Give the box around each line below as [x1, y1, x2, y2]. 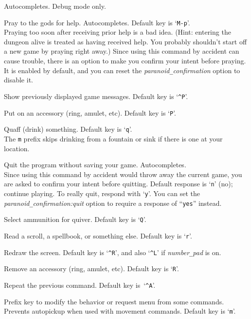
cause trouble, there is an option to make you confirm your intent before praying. [4, 56, 246, 66]
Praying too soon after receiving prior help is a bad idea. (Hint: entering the [4, 27, 231, 37]
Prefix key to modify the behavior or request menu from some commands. [4, 296, 224, 306]
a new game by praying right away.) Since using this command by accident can [4, 46, 239, 56]
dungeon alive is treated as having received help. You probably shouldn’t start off [4, 36, 247, 46]
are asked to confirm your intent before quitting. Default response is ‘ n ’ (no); [4, 179, 233, 189]
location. [4, 143, 30, 153]
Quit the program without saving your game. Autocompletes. [4, 159, 186, 170]
